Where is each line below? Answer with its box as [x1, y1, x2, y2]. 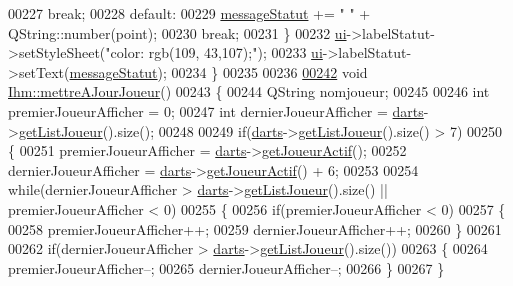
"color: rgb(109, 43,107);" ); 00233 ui [105, 42, 323, 63]
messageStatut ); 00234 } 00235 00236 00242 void [69, 61, 368, 82]
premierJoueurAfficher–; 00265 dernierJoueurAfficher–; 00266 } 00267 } [8, 257, 445, 278]
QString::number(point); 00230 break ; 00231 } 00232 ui [8, 22, 347, 43]
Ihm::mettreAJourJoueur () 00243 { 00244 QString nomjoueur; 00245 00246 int [8, 81, 490, 102]
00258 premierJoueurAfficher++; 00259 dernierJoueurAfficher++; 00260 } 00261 [8, 218, 502, 239]
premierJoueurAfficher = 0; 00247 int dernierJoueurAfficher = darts [8, 100, 424, 121]
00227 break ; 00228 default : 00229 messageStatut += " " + [8, 3, 371, 23]
